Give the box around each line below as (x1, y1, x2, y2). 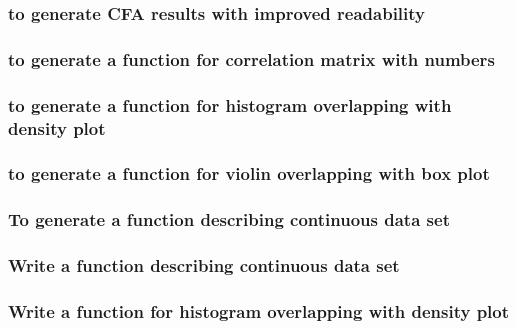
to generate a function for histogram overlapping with (8, 92, 452, 117)
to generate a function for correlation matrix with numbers (8, 46, 495, 71)
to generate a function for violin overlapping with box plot (8, 161, 490, 186)
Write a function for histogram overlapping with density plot (8, 298, 510, 323)
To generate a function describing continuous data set (8, 207, 450, 232)
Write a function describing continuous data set (8, 253, 400, 278)
